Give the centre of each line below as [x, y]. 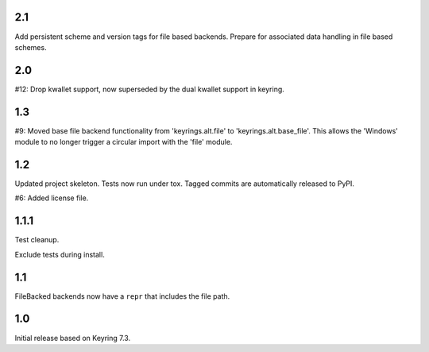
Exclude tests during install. [60, 254]
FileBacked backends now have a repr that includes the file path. [122, 296]
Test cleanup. [37, 240]
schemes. [31, 47]
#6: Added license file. [52, 198]
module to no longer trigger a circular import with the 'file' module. [124, 142]
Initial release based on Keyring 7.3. [73, 338]
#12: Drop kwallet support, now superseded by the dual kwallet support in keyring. [150, 89]
